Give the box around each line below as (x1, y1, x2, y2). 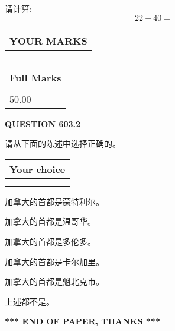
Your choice (9, 162, 66, 176)
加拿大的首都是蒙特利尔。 (5, 195, 104, 207)
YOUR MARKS (9, 33, 87, 48)
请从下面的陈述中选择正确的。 (5, 137, 121, 150)
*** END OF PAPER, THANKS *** (5, 315, 160, 327)
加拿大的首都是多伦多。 (5, 235, 96, 247)
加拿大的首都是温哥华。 (5, 215, 96, 228)
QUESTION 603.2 (5, 117, 81, 130)
